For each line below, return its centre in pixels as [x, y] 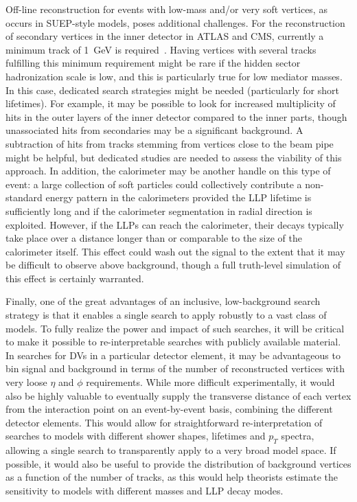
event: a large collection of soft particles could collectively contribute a [154, 184]
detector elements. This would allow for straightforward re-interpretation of [164, 422]
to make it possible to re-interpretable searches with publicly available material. [173, 342]
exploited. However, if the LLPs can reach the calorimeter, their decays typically [175, 224]
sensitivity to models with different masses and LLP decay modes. [145, 490]
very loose [26, 382]
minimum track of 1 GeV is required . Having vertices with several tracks [161, 49]
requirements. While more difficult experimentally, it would [210, 382]
